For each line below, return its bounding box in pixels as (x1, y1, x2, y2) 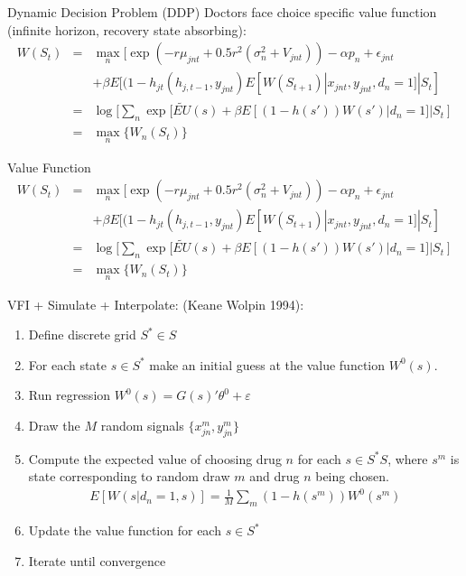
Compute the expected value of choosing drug (28, 449, 282, 468)
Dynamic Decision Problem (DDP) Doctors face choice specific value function (7, 3, 437, 21)
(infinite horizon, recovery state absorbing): (7, 20, 247, 39)
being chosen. (315, 467, 389, 486)
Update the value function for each (28, 521, 221, 540)
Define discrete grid (28, 325, 136, 344)
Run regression (28, 386, 111, 404)
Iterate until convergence (28, 551, 166, 570)
